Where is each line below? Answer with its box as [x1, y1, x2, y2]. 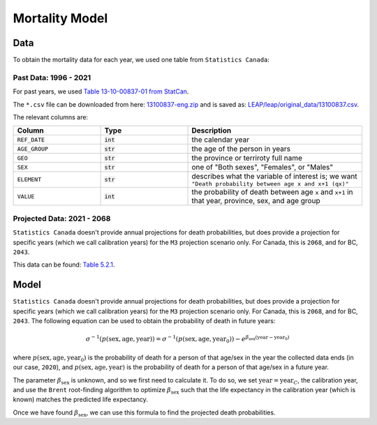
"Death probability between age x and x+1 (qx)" [191, 180, 349, 188]
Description [191, 126, 232, 135]
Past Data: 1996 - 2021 [13, 73, 91, 82]
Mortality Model [13, 10, 108, 26]
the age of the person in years [191, 144, 291, 154]
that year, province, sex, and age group [191, 196, 320, 206]
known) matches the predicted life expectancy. [13, 395, 148, 404]
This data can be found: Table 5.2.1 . [13, 260, 115, 269]
